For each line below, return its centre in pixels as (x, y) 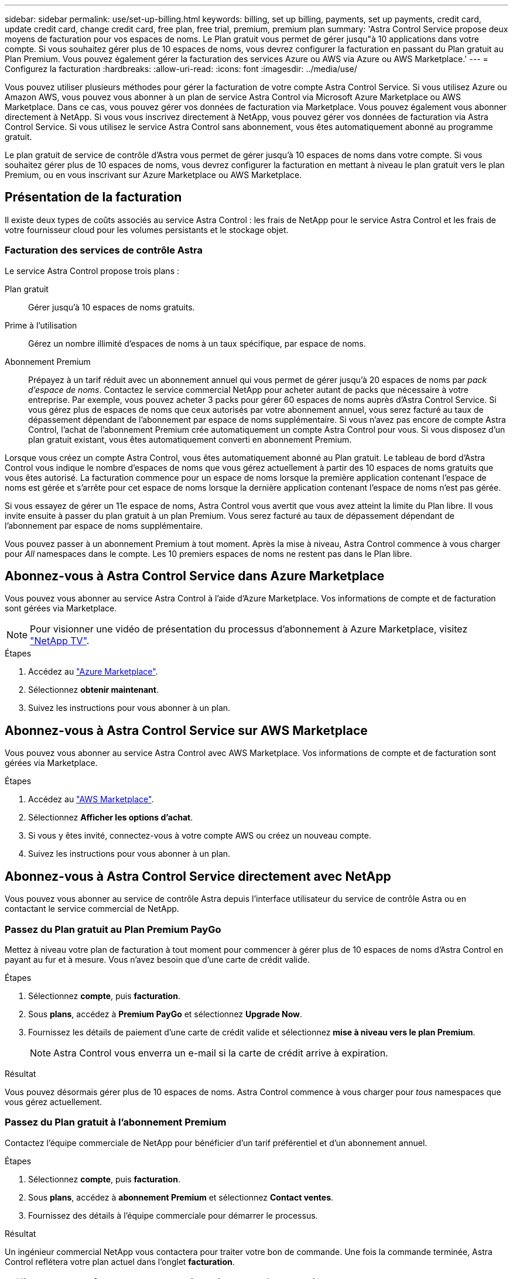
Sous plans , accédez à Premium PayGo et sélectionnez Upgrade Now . (165, 1014)
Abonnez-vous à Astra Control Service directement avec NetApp (198, 876)
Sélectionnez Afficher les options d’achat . (111, 818)
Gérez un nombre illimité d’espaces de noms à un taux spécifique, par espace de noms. (197, 343)
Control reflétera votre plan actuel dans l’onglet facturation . (120, 1261)
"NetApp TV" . (60, 641)
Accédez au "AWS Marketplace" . (91, 799)
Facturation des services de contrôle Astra (104, 250)
